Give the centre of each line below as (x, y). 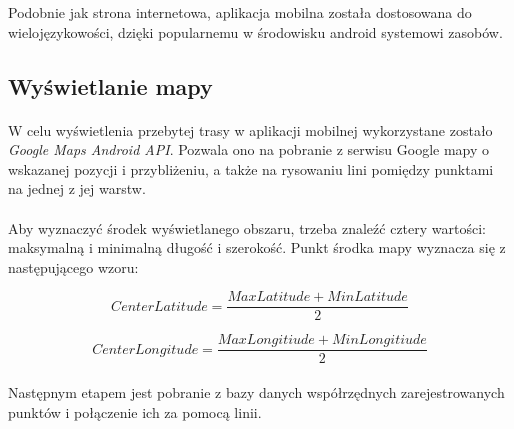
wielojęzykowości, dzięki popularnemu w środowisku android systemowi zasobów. (255, 31)
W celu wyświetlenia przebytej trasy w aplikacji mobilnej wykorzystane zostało (250, 129)
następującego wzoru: (73, 266)
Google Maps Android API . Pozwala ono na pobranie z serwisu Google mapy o (249, 149)
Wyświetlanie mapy (110, 85)
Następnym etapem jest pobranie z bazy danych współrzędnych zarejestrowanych (256, 392)
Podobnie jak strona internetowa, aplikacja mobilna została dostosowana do (240, 12)
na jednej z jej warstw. (77, 188)
